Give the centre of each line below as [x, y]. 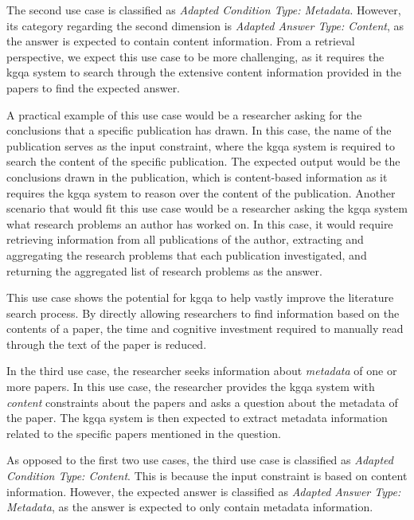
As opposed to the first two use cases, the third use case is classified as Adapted [200, 460]
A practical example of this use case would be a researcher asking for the [184, 114]
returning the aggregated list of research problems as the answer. [164, 270]
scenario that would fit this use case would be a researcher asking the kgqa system [207, 208]
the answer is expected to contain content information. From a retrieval [181, 41]
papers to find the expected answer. [94, 87]
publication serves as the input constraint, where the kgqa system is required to [201, 145]
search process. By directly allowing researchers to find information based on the [203, 313]
